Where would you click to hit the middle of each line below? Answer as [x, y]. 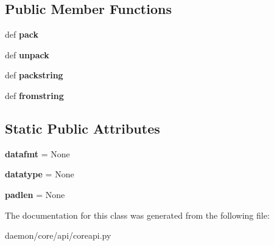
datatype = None [40, 174]
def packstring [34, 75]
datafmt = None [37, 153]
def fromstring [34, 95]
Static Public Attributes [83, 128]
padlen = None [35, 194]
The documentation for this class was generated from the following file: [137, 215]
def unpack [27, 54]
